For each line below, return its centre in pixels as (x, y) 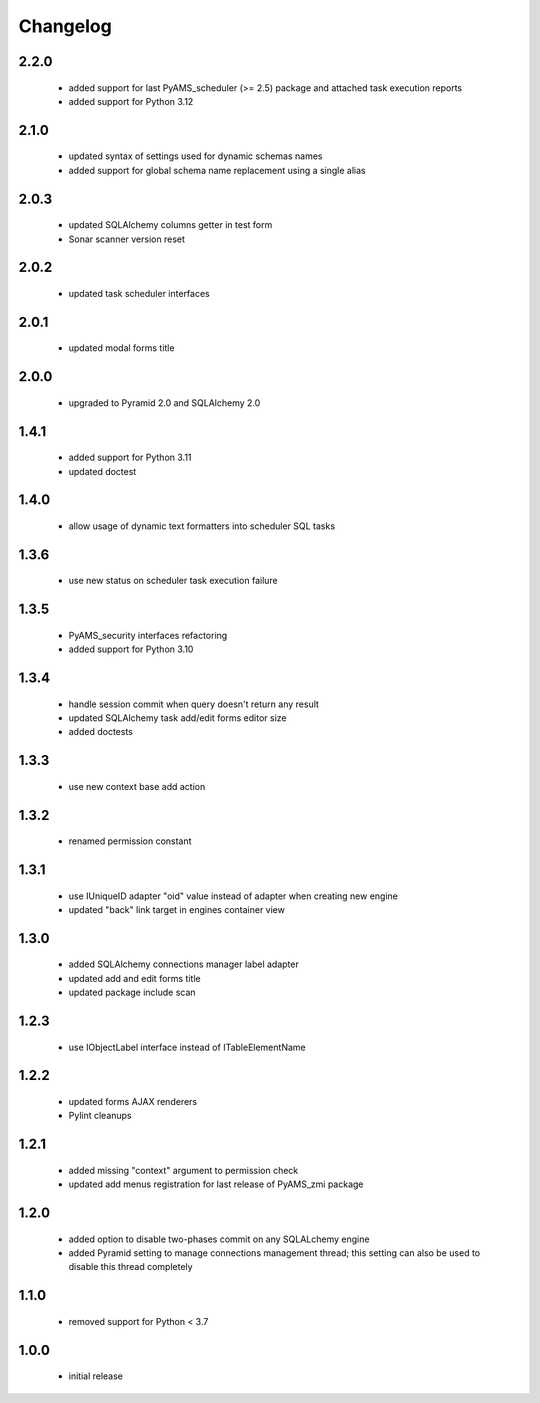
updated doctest (102, 471)
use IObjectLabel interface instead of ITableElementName (187, 1047)
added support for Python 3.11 (130, 457)
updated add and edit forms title (134, 978)
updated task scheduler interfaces (139, 293)
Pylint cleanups (100, 1116)
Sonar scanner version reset (126, 239)
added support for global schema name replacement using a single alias (217, 170)
